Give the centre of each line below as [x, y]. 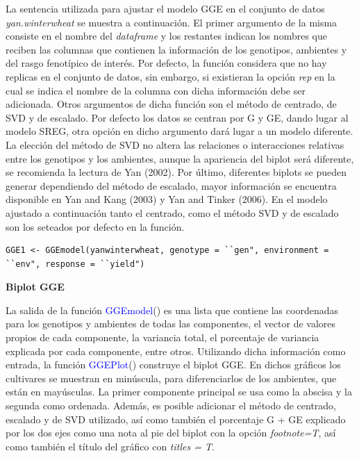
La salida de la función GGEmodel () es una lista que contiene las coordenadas [172, 310]
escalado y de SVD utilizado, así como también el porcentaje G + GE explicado [176, 419]
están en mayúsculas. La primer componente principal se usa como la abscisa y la [179, 392]
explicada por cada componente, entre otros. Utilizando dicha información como [176, 351]
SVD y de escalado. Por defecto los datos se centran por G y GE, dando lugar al [177, 117]
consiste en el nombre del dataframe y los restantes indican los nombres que [166, 36]
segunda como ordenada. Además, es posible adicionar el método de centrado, [171, 406]
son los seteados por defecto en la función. [95, 226]
